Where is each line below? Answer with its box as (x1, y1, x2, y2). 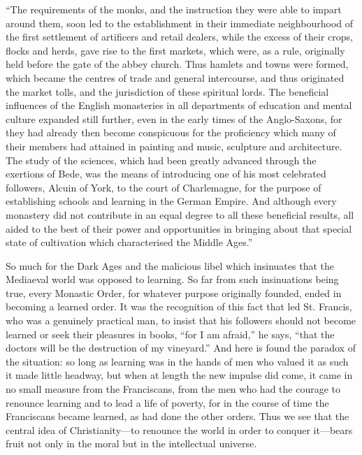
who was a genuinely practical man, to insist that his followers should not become (6, 313, 356, 328)
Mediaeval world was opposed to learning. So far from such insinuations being (6, 272, 339, 287)
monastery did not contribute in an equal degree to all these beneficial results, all (6, 207, 354, 222)
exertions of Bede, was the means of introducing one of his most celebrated (6, 166, 326, 181)
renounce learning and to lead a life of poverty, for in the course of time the (6, 395, 329, 410)
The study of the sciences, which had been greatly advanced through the (6, 152, 317, 167)
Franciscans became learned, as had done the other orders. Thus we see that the (6, 409, 349, 424)
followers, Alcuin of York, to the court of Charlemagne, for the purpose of (6, 180, 321, 194)
